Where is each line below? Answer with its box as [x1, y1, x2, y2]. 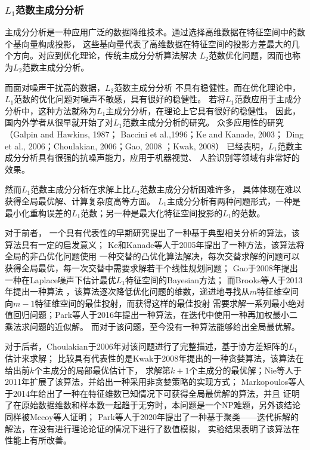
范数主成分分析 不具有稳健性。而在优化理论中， [114, 81, 300, 93]
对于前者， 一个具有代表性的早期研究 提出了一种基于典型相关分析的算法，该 [5, 226, 300, 239]
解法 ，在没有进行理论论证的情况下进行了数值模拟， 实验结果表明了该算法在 [5, 422, 300, 434]
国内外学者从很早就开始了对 [5, 116, 113, 128]
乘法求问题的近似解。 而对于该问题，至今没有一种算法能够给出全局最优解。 [5, 320, 300, 332]
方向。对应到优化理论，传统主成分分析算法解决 [13, 49, 197, 62]
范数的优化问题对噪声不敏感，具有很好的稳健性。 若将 [14, 93, 225, 105]
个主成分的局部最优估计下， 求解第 [34, 363, 170, 376]
